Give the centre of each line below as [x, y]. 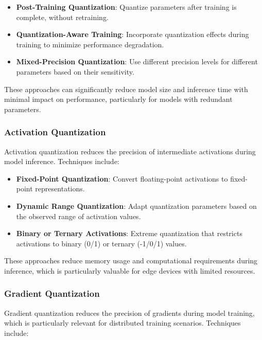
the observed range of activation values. [78, 216]
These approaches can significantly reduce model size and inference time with [126, 89]
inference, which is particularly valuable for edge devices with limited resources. [130, 270]
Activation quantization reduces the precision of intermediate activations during [130, 151]
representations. [60, 189]
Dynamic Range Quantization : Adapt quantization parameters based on [136, 205]
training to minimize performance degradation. [90, 44]
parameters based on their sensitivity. [75, 71]
